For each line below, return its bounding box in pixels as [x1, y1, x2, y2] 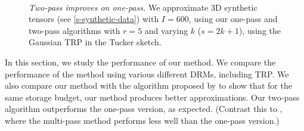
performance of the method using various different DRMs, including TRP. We [5, 67, 289, 80]
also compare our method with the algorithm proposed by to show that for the [5, 79, 292, 92]
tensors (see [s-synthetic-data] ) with [29, 13, 159, 25]
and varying [144, 24, 188, 36]
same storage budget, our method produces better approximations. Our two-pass [5, 91, 300, 103]
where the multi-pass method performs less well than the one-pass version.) [5, 114, 280, 126]
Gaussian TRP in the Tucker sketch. [29, 36, 162, 48]
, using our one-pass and [188, 13, 278, 25]
